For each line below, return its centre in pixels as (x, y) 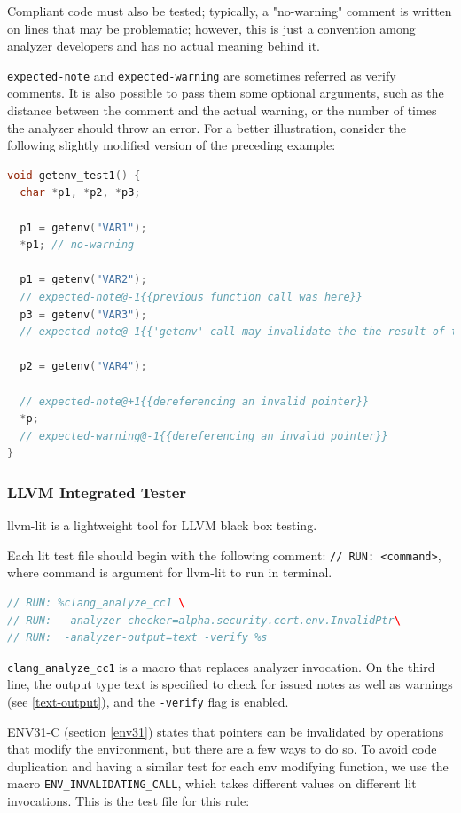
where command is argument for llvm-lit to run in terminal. (170, 572)
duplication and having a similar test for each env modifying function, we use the (228, 766)
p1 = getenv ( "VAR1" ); (83, 227)
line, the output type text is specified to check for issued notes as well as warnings (230, 684)
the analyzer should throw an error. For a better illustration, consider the (207, 127)
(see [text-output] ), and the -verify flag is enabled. (148, 701)
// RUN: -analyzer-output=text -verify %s (137, 638)
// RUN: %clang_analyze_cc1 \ (96, 602)
